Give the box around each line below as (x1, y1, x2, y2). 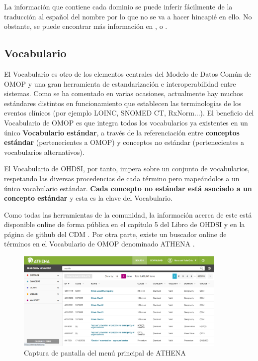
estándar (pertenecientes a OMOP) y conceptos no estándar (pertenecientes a (4, 137, 245, 147)
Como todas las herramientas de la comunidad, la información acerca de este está (4, 209, 252, 220)
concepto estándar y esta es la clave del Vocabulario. (4, 193, 172, 203)
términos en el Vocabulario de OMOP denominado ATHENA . (4, 239, 195, 249)
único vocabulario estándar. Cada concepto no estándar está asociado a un (4, 183, 252, 193)
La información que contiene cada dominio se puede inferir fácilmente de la (4, 1, 233, 11)
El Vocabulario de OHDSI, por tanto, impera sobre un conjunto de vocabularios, (4, 163, 250, 174)
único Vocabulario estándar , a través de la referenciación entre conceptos (4, 127, 240, 137)
